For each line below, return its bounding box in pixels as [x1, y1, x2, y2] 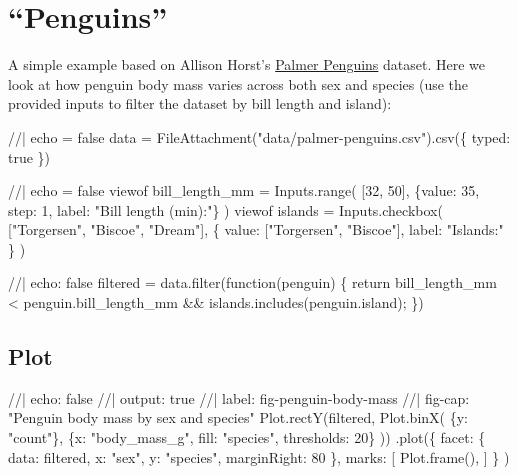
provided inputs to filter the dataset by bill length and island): [8, 93, 392, 114]
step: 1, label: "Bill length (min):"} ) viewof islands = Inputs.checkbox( [8, 199, 443, 220]
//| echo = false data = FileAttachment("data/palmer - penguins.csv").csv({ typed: [8, 126, 511, 147]
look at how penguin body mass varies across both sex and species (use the [8, 73, 469, 94]
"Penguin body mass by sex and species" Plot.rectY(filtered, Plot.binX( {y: [8, 407, 468, 428]
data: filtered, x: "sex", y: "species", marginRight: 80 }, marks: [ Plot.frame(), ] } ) [8, 446, 510, 467]
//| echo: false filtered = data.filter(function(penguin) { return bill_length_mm [8, 272, 497, 293]
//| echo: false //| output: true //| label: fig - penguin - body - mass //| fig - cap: [8, 387, 470, 408]
